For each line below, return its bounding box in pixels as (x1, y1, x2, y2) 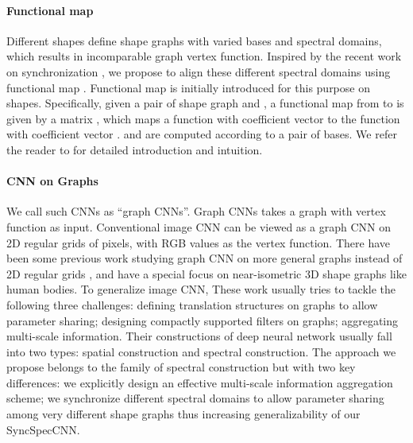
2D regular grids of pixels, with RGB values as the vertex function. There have (6, 234, 390, 251)
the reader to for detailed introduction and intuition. (6, 141, 263, 157)
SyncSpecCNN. (6, 421, 80, 437)
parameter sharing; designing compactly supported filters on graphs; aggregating (6, 312, 399, 328)
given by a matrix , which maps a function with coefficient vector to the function (6, 110, 400, 126)
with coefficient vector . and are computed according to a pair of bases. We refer (6, 126, 397, 142)
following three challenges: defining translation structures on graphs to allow (6, 296, 378, 313)
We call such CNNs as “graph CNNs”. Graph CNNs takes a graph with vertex (6, 203, 386, 220)
